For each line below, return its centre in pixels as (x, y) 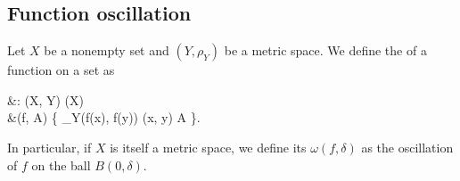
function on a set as (61, 70)
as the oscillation (407, 147)
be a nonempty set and (107, 50)
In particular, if (49, 147)
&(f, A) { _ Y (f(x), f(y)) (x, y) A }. (104, 117)
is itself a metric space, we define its (208, 147)
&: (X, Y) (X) (45, 99)
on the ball (61, 165)
